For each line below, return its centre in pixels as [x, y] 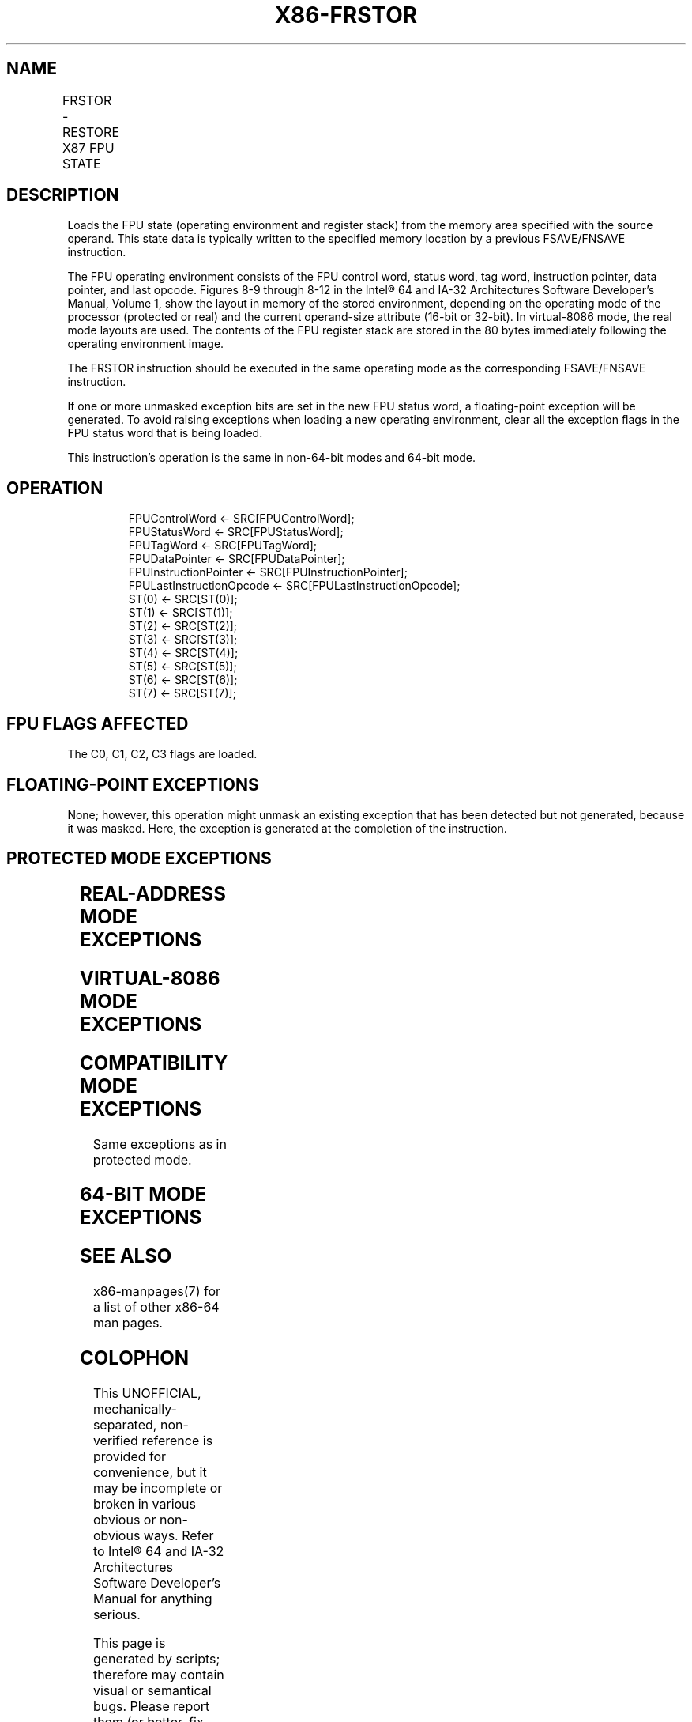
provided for [130, 1457]
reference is [177, 1441]
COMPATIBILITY [154, 1063]
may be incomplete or [158, 1488]
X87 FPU [88, 147]
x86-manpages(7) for [157, 1291]
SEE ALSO [126, 1256]
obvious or [124, 1520]
